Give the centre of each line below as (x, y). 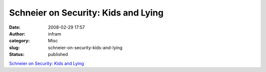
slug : (14, 47)
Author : (17, 34)
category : (19, 41)
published (58, 54)
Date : (15, 27)
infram (55, 34)
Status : (17, 54)
